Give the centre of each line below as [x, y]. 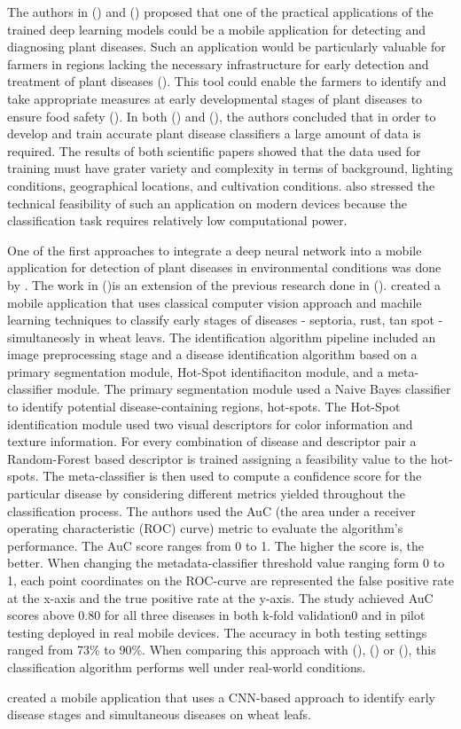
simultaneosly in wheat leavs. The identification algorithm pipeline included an [222, 337]
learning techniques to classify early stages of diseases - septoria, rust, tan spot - [225, 320]
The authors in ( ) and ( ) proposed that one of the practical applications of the [220, 12]
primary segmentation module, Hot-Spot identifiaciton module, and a [195, 371]
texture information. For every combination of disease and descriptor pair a [212, 441]
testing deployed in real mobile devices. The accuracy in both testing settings [217, 632]
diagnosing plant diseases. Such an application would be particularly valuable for [227, 47]
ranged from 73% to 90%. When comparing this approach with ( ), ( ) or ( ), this [222, 650]
